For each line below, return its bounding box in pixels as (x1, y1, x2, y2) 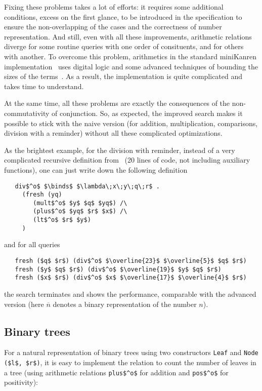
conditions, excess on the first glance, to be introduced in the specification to (4, 11, 242, 22)
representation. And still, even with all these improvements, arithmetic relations (4, 31, 252, 42)
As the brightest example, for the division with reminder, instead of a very (4, 144, 235, 155)
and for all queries (4, 239, 60, 250)
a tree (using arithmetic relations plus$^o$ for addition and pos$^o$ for (4, 367, 229, 377)
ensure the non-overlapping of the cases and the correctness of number (4, 21, 222, 32)
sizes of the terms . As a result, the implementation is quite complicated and (4, 71, 243, 82)
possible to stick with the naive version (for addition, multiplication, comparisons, (4, 118, 258, 128)
